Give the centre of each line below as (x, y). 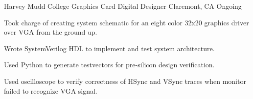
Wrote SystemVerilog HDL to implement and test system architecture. (109, 48)
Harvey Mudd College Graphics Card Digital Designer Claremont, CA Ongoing (123, 6)
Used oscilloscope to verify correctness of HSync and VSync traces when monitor (125, 81)
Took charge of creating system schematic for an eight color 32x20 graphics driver (126, 22)
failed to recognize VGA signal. (51, 90)
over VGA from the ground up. (51, 32)
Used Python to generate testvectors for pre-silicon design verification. (109, 65)
